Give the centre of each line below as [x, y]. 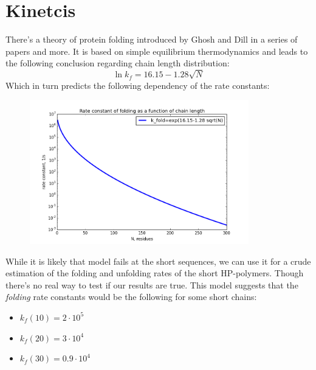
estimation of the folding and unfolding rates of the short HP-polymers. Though [155, 273]
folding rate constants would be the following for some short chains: [131, 297]
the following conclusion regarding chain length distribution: [118, 63]
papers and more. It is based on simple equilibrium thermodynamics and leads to [157, 51]
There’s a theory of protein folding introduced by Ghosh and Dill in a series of [152, 39]
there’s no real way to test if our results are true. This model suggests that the [152, 284]
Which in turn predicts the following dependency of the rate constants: [138, 85]
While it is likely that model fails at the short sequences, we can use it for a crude [158, 261]
